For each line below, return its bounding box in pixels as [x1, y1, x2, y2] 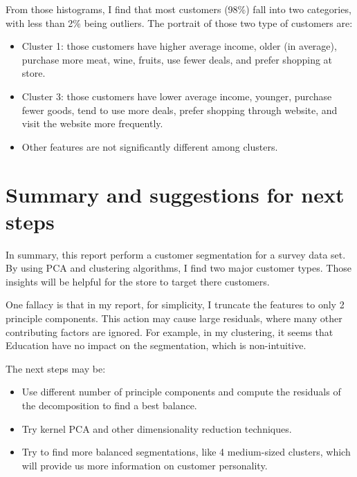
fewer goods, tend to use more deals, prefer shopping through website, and [21, 102, 338, 117]
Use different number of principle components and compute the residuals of [21, 384, 341, 399]
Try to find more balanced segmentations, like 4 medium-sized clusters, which [21, 445, 351, 459]
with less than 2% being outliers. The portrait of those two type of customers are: [6, 15, 353, 30]
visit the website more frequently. [21, 116, 163, 131]
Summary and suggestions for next [6, 180, 345, 208]
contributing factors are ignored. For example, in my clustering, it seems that [6, 324, 333, 339]
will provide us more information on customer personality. [21, 458, 268, 472]
